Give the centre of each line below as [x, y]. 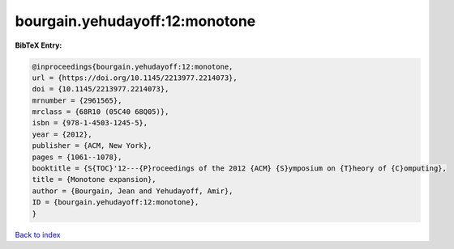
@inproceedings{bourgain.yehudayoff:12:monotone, [133, 66]
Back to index [38, 234]
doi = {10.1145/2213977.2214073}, [101, 89]
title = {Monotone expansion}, [94, 179]
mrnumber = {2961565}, [77, 100]
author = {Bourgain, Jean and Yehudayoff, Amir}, [133, 191]
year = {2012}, [62, 134]
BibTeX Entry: [39, 45]
